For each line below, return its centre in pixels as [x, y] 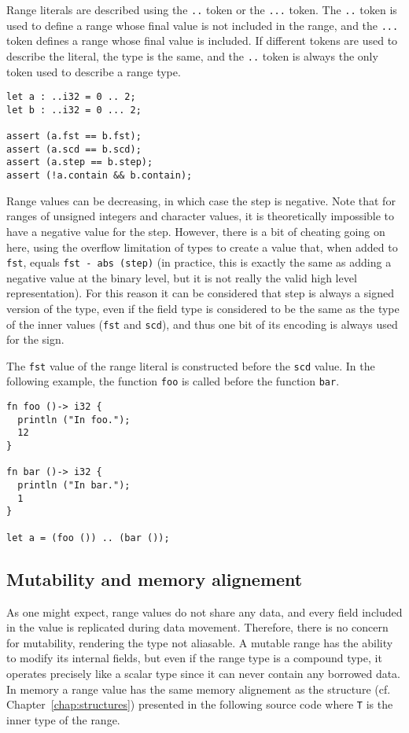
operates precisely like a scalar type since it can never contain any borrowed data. [204, 673]
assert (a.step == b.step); [80, 162]
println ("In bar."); [74, 486]
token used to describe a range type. [94, 71]
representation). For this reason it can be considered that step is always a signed [200, 293]
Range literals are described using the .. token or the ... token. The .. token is [202, 9]
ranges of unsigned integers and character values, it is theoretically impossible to [201, 216]
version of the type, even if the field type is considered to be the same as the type [203, 308]
